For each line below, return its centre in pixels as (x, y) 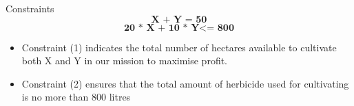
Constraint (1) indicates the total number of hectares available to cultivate (179, 47)
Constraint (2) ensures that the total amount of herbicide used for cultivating (185, 83)
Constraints (30, 8)
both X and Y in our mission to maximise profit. (125, 61)
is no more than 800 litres (76, 97)
